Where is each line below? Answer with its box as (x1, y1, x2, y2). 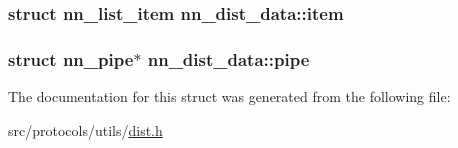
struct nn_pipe (8, 46, 134, 71)
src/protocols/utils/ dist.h (8, 119, 163, 140)
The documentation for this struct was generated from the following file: (8, 86, 451, 107)
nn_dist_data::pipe (147, 46, 310, 71)
